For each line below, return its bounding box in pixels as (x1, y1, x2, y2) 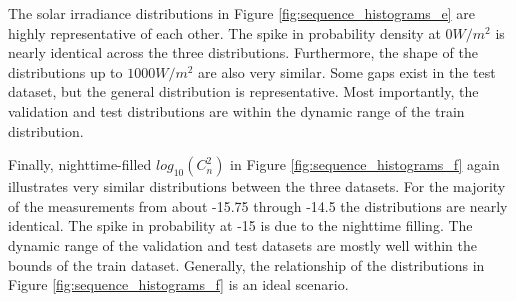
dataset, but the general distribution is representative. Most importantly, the (8, 81, 479, 102)
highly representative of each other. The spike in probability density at (8, 22, 441, 43)
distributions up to (8, 61, 123, 82)
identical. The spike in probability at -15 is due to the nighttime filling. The (8, 215, 473, 236)
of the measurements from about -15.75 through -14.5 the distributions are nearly (8, 195, 508, 216)
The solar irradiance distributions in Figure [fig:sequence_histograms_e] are (8, 3, 475, 23)
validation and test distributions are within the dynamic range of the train (8, 100, 465, 121)
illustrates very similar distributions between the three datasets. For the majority (8, 176, 506, 197)
